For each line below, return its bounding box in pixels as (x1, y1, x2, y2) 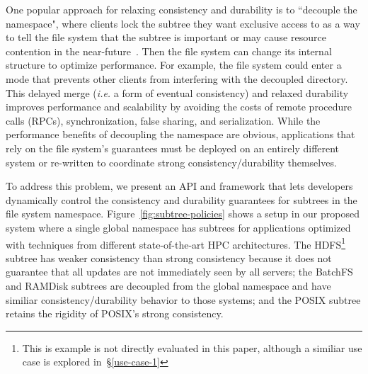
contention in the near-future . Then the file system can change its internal (6, 43, 332, 58)
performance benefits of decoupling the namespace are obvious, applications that (6, 127, 355, 142)
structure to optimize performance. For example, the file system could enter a (6, 57, 342, 72)
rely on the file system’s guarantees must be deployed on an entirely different (6, 140, 340, 155)
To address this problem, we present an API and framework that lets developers (6, 178, 353, 193)
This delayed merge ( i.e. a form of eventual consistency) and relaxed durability (6, 85, 349, 100)
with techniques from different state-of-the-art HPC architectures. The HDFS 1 (6, 234, 346, 251)
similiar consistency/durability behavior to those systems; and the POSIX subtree (6, 292, 361, 307)
